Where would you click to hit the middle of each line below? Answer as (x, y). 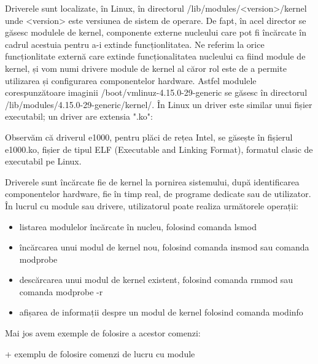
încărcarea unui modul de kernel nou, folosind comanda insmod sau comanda (164, 247)
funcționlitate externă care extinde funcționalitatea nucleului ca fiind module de (155, 56)
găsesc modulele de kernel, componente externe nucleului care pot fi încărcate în (156, 32)
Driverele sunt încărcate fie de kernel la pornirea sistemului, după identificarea (152, 181)
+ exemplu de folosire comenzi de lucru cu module (100, 353)
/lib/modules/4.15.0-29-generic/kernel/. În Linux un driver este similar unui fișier (159, 104)
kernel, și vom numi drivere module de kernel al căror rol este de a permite (146, 68)
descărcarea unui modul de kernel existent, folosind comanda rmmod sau (156, 280)
